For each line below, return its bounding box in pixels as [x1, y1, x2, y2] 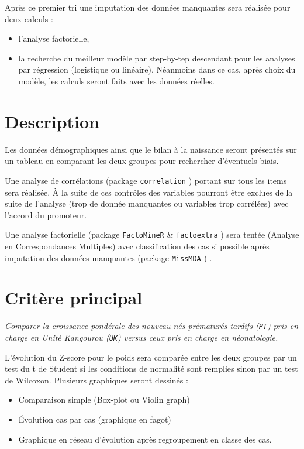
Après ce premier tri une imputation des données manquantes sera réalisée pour [5, 1, 291, 13]
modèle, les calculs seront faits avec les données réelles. [18, 74, 215, 87]
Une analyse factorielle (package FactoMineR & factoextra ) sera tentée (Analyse [5, 228, 299, 241]
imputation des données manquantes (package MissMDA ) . [5, 251, 212, 263]
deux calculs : [5, 12, 53, 25]
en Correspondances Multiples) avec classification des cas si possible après [5, 239, 270, 252]
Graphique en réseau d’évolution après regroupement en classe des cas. [18, 433, 272, 445]
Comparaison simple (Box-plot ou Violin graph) [18, 393, 190, 406]
